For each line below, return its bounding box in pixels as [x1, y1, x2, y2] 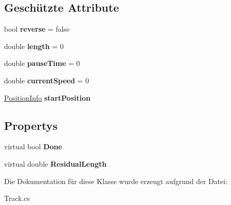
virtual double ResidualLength [4, 158, 107, 169]
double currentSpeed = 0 [4, 75, 89, 85]
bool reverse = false [4, 24, 70, 34]
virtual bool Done [4, 141, 62, 152]
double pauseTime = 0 [4, 58, 80, 69]
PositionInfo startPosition [4, 92, 90, 103]
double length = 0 [4, 40, 64, 51]
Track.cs [4, 193, 30, 203]
